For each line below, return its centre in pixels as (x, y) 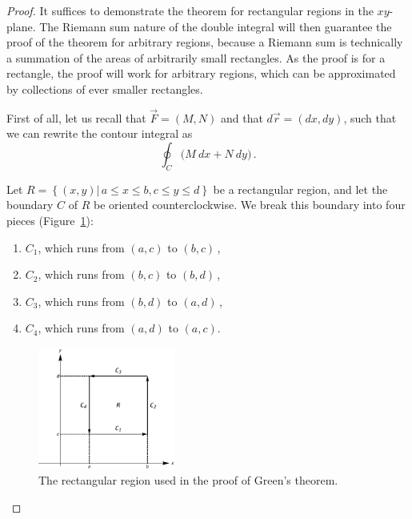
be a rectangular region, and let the (300, 189)
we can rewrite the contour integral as (100, 133)
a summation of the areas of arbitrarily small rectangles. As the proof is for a (196, 57)
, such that (370, 117)
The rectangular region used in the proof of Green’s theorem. (188, 480)
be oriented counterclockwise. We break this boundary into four (250, 205)
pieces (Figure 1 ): (50, 220)
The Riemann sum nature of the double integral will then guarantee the (216, 26)
